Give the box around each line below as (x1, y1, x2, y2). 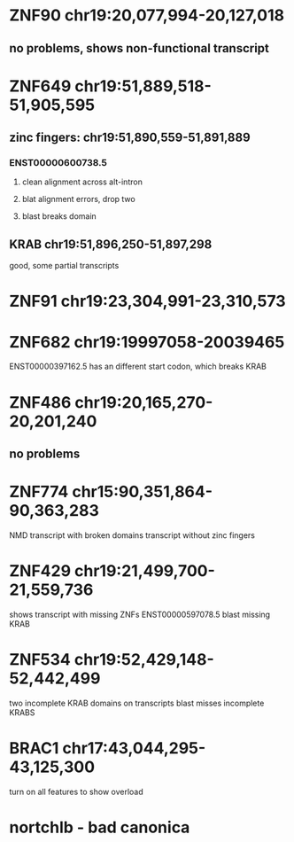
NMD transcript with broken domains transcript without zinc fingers (9, 529, 255, 541)
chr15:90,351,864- (72, 482, 213, 502)
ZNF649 (9, 76, 72, 96)
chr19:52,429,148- (73, 650, 214, 670)
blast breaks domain (21, 211, 97, 222)
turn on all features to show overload (9, 786, 143, 797)
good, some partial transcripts (9, 261, 120, 271)
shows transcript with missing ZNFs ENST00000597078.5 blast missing (9, 609, 271, 620)
